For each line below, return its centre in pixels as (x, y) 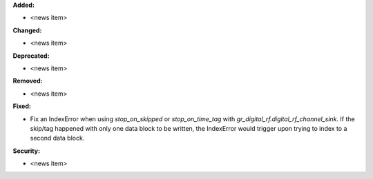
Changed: (27, 30)
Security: (27, 151)
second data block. (57, 138)
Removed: (28, 81)
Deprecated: (31, 56)
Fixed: (22, 106)
